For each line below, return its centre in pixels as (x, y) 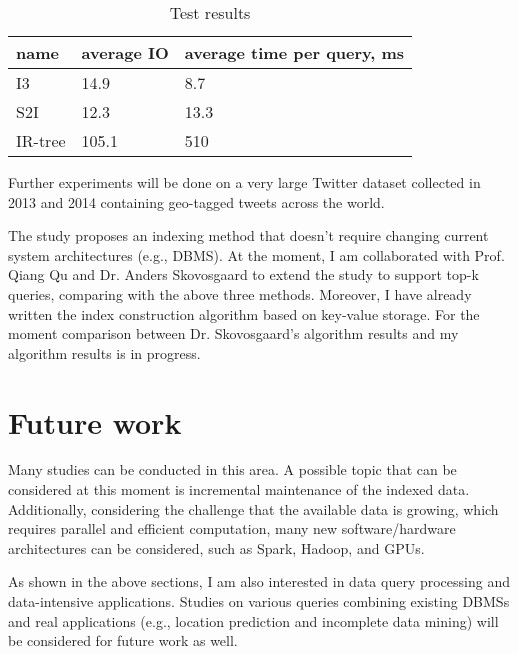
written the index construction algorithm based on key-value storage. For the (244, 313)
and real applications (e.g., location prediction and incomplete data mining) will (253, 620)
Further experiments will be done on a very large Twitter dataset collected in (244, 182)
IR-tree (41, 140)
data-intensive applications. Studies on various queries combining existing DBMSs (259, 601)
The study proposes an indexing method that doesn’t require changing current (248, 235)
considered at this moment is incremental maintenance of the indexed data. (239, 489)
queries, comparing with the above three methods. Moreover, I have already (240, 293)
